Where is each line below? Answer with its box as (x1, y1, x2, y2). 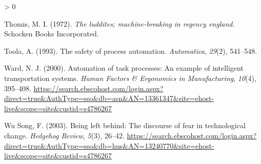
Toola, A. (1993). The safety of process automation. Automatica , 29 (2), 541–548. (4, 45, 257, 56)
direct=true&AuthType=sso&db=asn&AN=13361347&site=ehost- (4, 93, 214, 104)
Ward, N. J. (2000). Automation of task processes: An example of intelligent (4, 63, 244, 73)
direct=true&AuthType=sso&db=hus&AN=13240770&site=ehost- (4, 140, 214, 151)
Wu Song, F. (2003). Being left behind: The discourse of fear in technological (4, 120, 246, 131)
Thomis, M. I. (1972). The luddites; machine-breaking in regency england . (4, 18, 235, 29)
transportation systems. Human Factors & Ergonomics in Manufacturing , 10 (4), (4, 72, 256, 83)
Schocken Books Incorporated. (4, 28, 99, 39)
